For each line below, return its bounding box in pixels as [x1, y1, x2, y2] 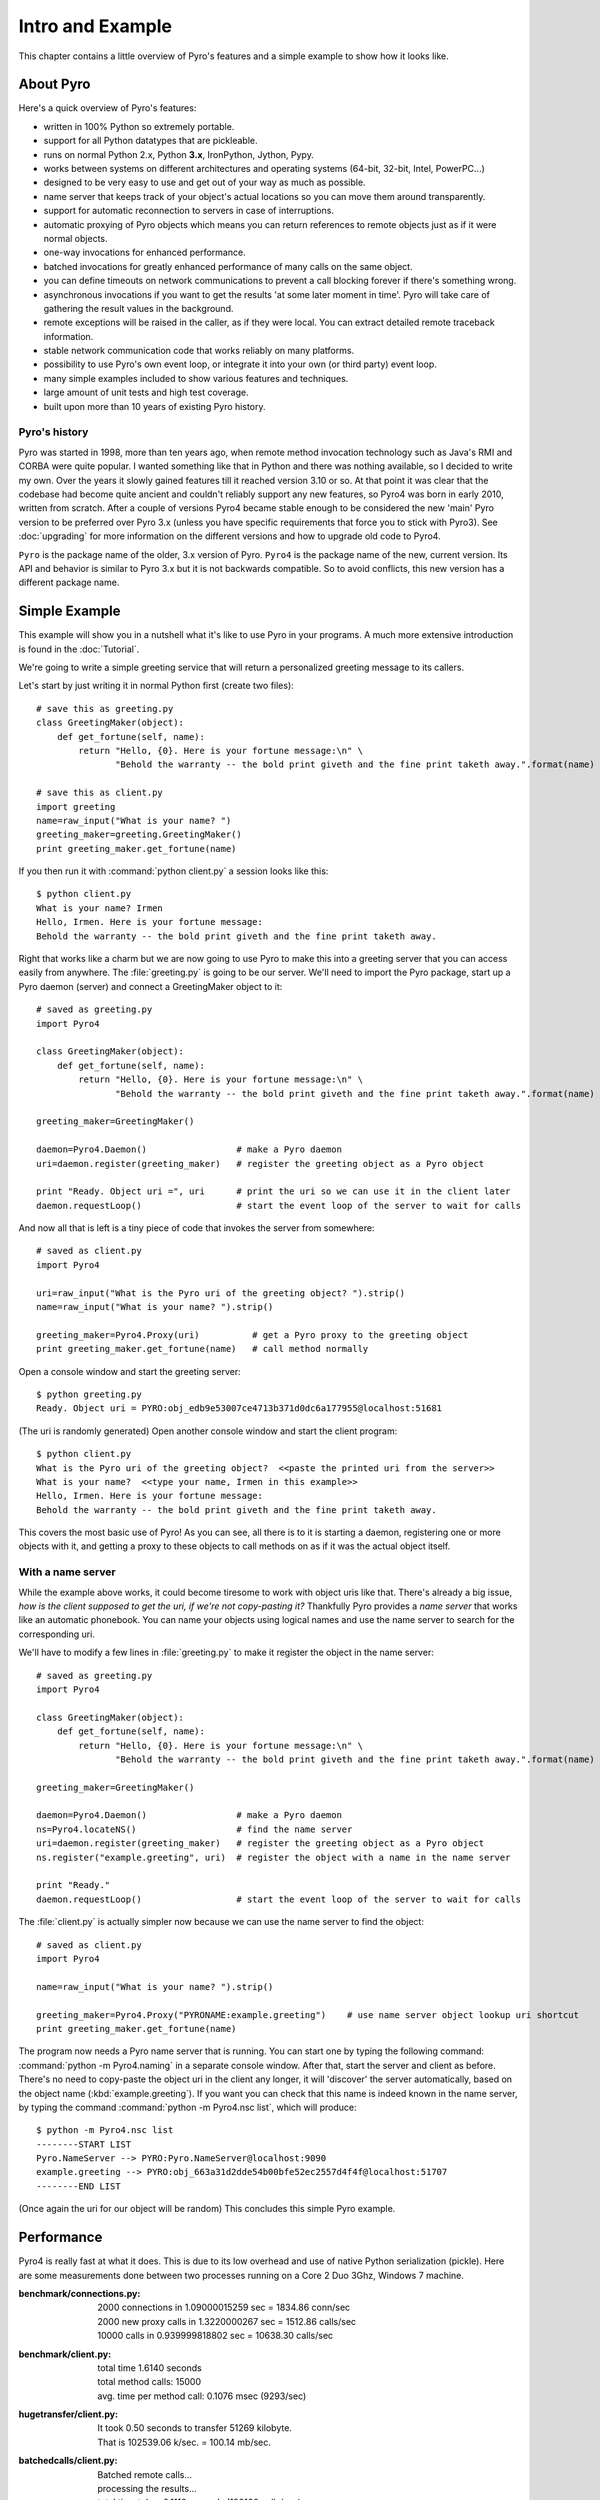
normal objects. [43, 232, 108, 244]
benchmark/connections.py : [18, 2287, 141, 2299]
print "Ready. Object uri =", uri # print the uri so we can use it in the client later [36, 1186, 511, 1197]
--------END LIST [36, 2180, 121, 2192]
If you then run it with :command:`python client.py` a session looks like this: [18, 865, 329, 877]
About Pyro [18, 76, 91, 93]
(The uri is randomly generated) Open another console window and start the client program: [18, 1425, 398, 1437]
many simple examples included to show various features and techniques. [43, 372, 349, 384]
